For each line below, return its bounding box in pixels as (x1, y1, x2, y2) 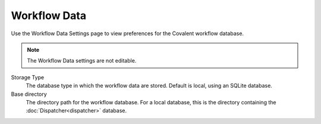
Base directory (11, 90, 47, 98)
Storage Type (11, 73, 45, 80)
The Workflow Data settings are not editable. (27, 57, 137, 64)
